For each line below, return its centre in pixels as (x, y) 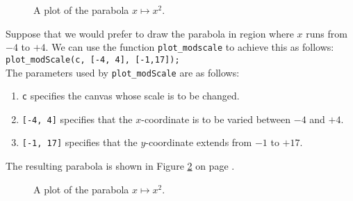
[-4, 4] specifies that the (77, 119)
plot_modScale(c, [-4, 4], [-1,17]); (93, 59)
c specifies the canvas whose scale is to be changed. (131, 96)
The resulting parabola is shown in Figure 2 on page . (120, 166)
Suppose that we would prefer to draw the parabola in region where (150, 33)
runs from (327, 33)
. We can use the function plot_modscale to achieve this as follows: (190, 47)
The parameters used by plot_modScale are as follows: (123, 72)
